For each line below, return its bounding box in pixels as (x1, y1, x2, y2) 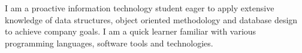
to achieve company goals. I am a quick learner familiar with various (5, 25, 256, 38)
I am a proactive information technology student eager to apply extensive (5, 2, 274, 14)
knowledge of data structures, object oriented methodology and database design (5, 13, 298, 26)
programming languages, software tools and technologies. (5, 36, 213, 49)
